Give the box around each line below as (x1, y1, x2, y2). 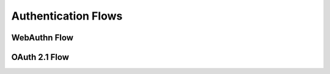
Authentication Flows (11, 9, 123, 23)
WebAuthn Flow (11, 32, 73, 43)
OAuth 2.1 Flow (11, 52, 70, 62)
